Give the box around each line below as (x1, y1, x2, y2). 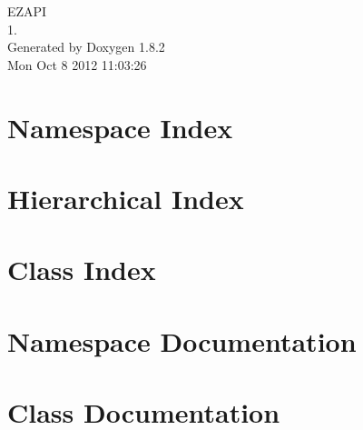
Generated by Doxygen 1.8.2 (7, 37, 165, 56)
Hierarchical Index (7, 179, 244, 216)
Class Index (7, 251, 156, 288)
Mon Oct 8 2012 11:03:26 (7, 55, 147, 74)
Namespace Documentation (7, 322, 357, 359)
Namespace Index (7, 108, 233, 145)
